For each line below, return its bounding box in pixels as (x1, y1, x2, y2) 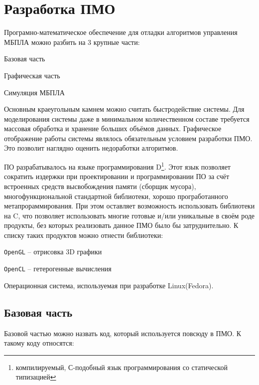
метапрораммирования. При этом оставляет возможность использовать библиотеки (4, 200, 255, 211)
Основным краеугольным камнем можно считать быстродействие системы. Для (4, 104, 245, 114)
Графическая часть (4, 70, 60, 80)
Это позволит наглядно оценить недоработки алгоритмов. (4, 143, 178, 153)
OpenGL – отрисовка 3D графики (4, 246, 102, 257)
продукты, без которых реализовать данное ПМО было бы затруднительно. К (4, 220, 239, 230)
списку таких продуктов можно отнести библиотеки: (4, 229, 163, 240)
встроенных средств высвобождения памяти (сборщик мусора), (4, 181, 196, 191)
